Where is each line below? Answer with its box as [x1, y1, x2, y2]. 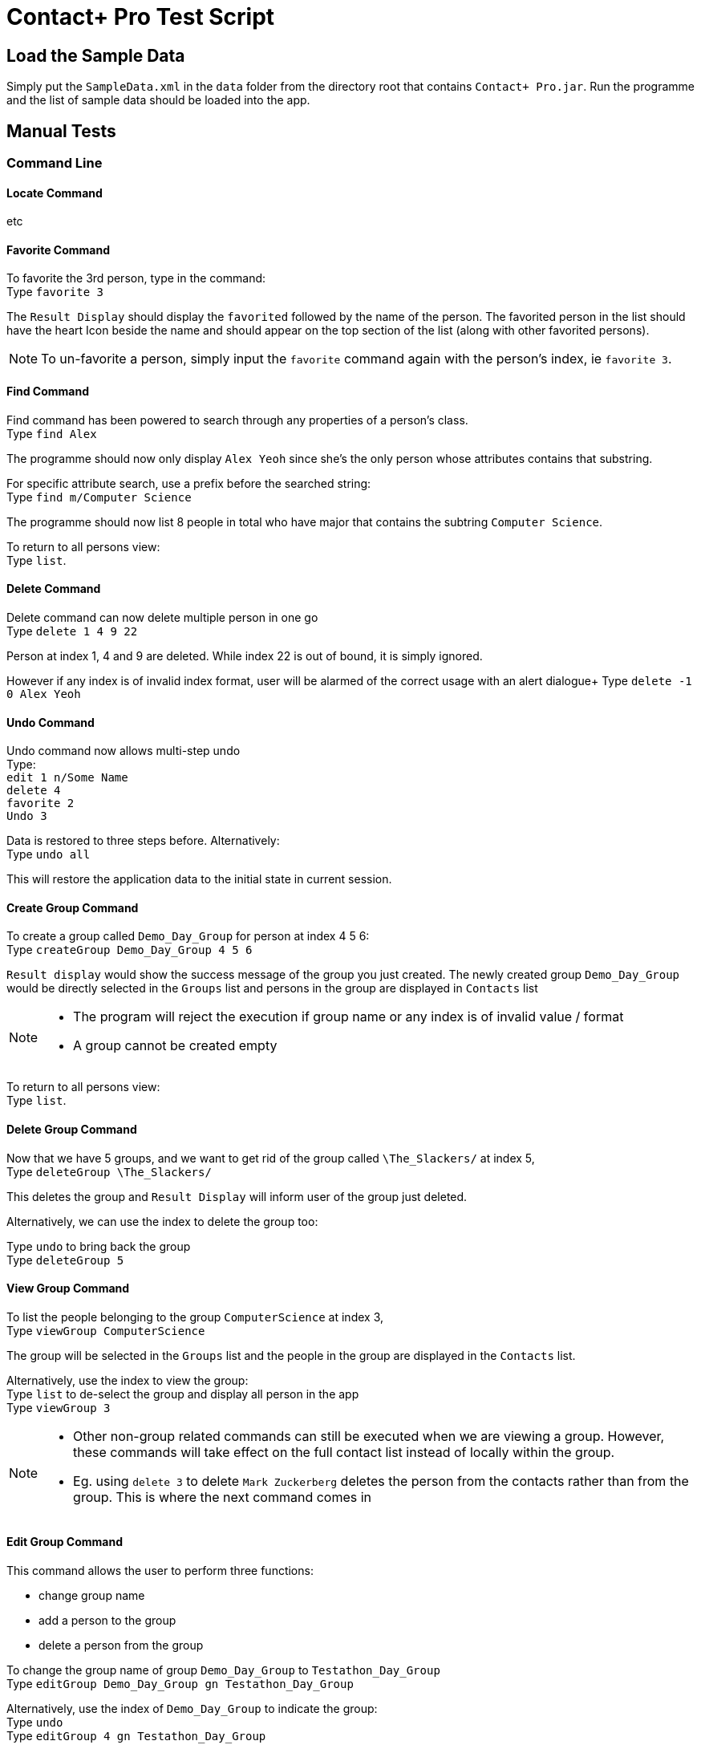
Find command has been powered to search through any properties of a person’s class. [6, 412, 468, 427]
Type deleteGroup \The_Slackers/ [6, 1164, 212, 1179]
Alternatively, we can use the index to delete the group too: [6, 1214, 318, 1228]
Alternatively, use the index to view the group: [6, 1373, 249, 1387]
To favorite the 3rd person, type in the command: [6, 271, 266, 286]
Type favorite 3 [6, 285, 103, 299]
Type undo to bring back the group [6, 1239, 191, 1253]
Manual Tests [6, 120, 116, 141]
